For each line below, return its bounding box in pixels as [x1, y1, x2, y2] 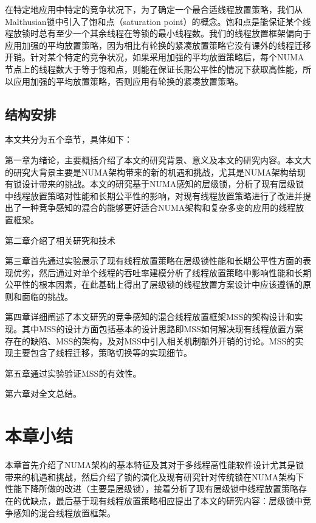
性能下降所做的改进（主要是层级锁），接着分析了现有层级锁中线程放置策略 [5, 482, 298, 495]
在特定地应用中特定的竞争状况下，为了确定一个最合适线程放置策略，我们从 [5, 3, 303, 15]
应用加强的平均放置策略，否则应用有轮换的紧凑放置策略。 [13, 74, 243, 87]
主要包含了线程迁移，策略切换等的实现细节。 [13, 346, 192, 359]
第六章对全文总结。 [5, 387, 81, 400]
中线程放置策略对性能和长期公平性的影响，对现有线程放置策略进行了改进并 [5, 189, 303, 202]
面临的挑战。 [21, 290, 73, 302]
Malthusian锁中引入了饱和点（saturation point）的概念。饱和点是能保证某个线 [5, 15, 311, 27]
